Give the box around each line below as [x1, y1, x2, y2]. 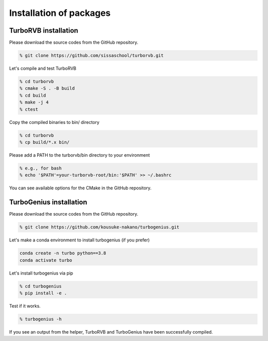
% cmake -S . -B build [19, 86, 75, 91]
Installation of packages [9, 7, 111, 18]
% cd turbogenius [19, 283, 62, 289]
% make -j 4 [19, 100, 49, 105]
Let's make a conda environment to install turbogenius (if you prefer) [9, 237, 150, 243]
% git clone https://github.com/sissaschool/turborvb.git [19, 53, 164, 58]
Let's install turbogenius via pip [9, 270, 73, 276]
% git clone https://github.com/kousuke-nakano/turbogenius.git [19, 225, 180, 230]
